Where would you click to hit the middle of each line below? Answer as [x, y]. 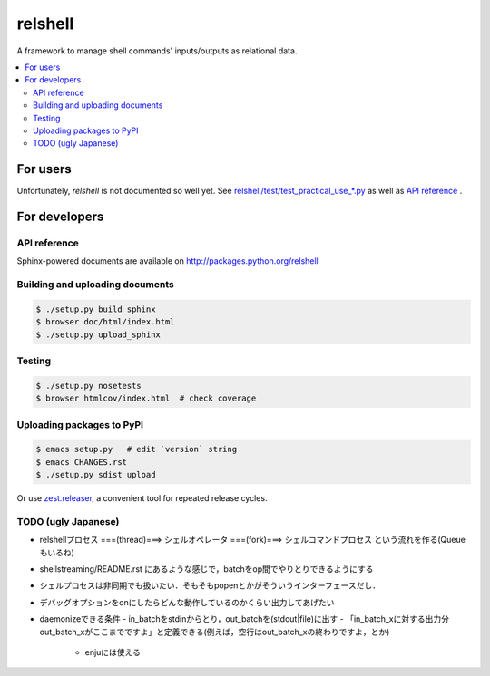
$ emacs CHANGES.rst [81, 462]
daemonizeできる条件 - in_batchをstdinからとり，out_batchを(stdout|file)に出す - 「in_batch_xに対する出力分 [244, 619]
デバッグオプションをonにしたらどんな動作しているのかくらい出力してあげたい [187, 602]
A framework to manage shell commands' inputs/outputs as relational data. [157, 51]
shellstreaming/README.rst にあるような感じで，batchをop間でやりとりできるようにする [206, 569]
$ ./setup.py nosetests [89, 386]
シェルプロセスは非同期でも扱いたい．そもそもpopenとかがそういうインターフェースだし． [210, 585]
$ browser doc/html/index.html [106, 322]
